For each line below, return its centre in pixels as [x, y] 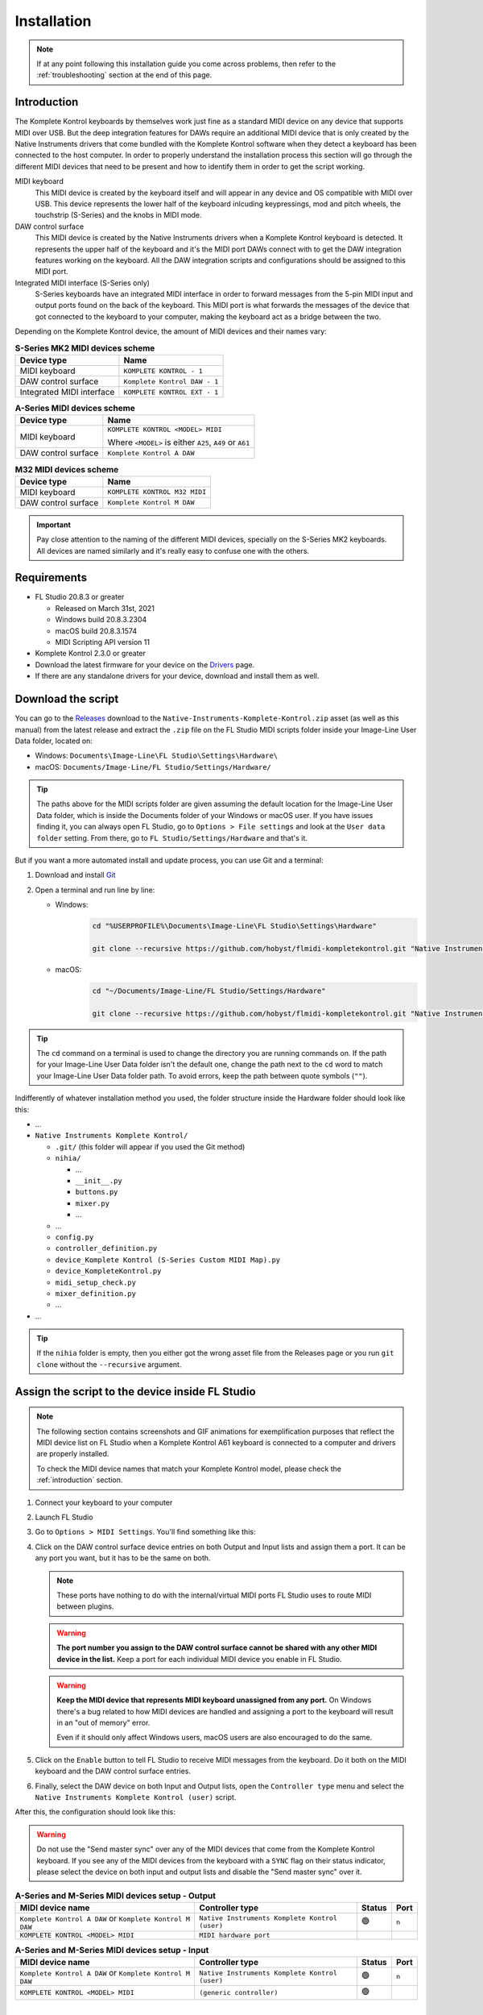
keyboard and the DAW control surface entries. [113, 1771]
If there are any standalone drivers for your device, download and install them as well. [177, 676]
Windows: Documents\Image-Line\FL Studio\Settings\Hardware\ [157, 756]
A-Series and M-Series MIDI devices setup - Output [116, 1896]
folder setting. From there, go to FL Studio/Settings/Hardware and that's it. [172, 837]
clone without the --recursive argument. [109, 1364]
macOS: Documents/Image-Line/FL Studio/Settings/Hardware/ [153, 767]
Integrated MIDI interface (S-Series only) [83, 283]
